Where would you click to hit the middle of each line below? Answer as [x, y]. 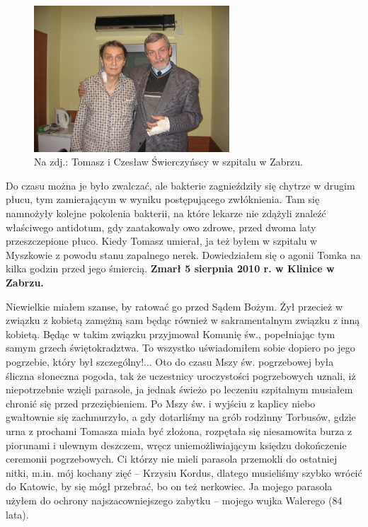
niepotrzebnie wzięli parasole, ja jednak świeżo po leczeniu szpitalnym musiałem [179, 389]
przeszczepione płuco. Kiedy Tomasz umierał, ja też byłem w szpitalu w [162, 241]
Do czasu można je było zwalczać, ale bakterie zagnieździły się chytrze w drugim [180, 185]
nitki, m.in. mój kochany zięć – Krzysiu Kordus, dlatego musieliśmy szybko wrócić [184, 472]
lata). [17, 514]
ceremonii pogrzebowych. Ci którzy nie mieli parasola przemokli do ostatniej [172, 459]
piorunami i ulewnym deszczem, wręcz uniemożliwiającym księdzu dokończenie [176, 445]
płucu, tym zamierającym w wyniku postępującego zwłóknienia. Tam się [163, 199]
